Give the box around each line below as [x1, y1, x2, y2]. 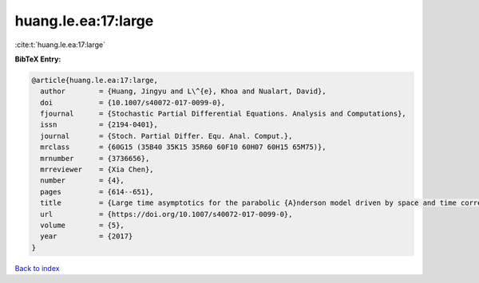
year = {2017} [40, 232, 133, 241]
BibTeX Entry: [14, 54, 61, 64]
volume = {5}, [40, 221, 125, 230]
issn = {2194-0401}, [40, 120, 159, 129]
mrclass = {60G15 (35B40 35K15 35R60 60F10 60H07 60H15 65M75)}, [40, 143, 327, 151]
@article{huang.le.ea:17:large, [31, 76, 159, 85]
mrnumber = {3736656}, [40, 154, 150, 163]
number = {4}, [40, 176, 125, 185]
